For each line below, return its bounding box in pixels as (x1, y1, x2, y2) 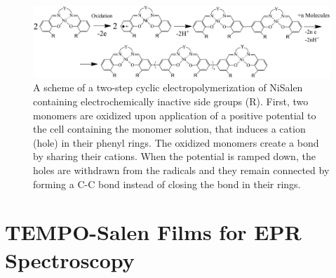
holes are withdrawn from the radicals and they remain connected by (33, 162, 330, 177)
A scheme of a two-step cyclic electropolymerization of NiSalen (33, 80, 303, 95)
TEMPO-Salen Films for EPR (5, 218, 302, 246)
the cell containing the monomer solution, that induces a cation (33, 121, 306, 136)
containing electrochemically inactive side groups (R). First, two (33, 93, 309, 108)
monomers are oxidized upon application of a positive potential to (33, 107, 316, 122)
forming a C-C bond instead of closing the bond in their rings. (33, 176, 301, 191)
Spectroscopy (5, 245, 135, 274)
